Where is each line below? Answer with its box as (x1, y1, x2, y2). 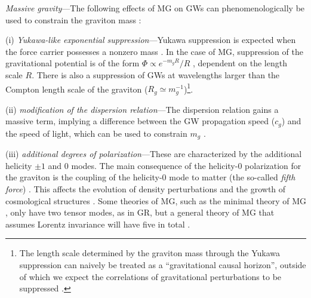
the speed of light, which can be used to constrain (5, 127, 187, 139)
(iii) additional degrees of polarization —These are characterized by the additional (5, 148, 302, 160)
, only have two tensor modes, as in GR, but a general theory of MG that (5, 206, 275, 219)
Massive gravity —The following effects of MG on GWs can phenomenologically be (5, 2, 305, 14)
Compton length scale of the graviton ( (5, 82, 148, 95)
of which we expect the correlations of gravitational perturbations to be (19, 270, 282, 282)
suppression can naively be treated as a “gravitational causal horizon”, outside (19, 258, 306, 271)
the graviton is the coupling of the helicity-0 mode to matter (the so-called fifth (5, 171, 295, 183)
